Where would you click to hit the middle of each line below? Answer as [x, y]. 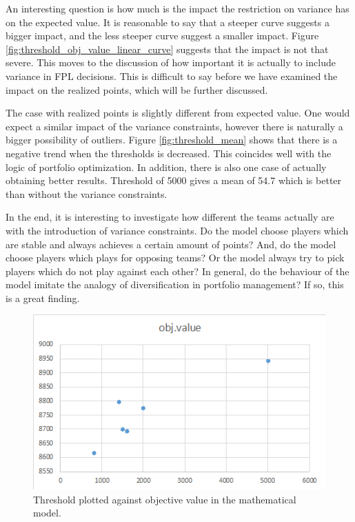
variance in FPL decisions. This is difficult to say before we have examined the [172, 76]
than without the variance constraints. [87, 193]
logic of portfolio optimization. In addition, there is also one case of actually [166, 167]
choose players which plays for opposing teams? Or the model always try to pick [175, 258]
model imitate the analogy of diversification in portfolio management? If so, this [175, 284]
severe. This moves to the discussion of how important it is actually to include [171, 62]
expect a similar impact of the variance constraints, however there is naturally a [174, 126]
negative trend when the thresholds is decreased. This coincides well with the [169, 153]
